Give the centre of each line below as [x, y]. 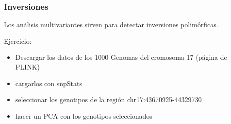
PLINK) [27, 67]
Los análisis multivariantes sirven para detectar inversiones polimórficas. [111, 25]
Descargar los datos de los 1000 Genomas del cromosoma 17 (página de [121, 57]
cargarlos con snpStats [49, 83]
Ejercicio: [18, 41]
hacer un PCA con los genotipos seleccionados [84, 115]
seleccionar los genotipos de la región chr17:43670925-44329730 [108, 99]
